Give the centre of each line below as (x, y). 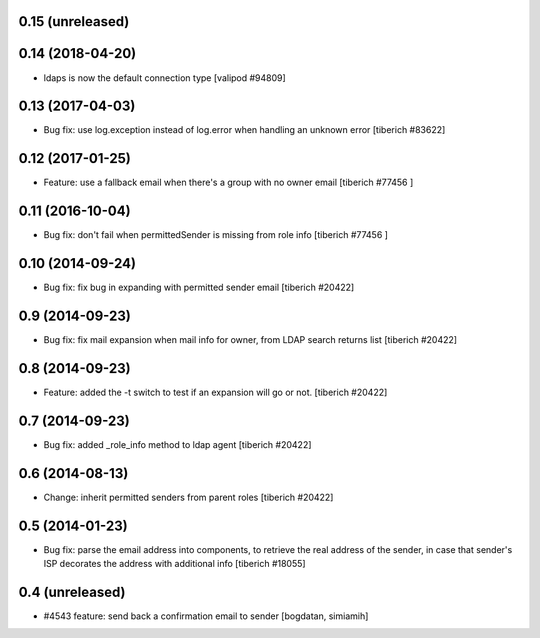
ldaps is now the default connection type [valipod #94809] (165, 77)
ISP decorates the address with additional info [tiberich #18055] (174, 564)
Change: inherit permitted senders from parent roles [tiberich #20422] (188, 497)
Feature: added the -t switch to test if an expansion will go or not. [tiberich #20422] (215, 392)
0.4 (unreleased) (72, 591)
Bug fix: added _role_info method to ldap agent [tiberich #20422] (177, 444)
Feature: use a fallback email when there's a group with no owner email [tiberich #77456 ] (228, 182)
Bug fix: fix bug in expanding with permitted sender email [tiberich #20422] (199, 287)
